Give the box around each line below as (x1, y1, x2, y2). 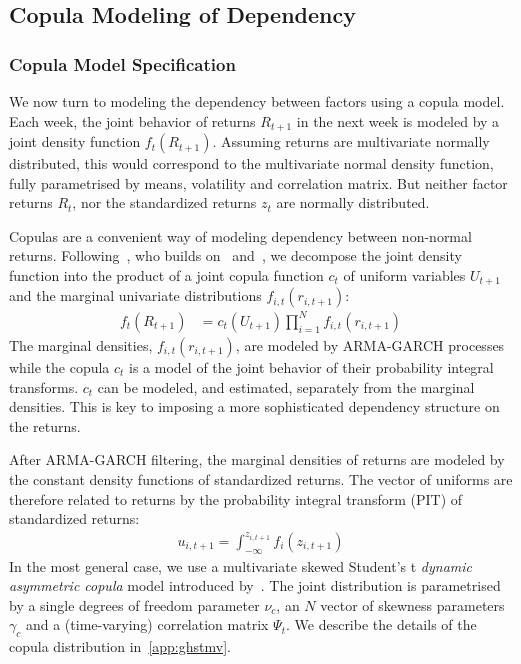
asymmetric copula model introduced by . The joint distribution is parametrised (9, 575, 501, 596)
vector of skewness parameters (320, 594, 505, 615)
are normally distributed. (276, 192, 430, 213)
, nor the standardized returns (72, 192, 257, 213)
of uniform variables (343, 265, 466, 286)
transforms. (9, 376, 79, 397)
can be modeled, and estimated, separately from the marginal (97, 376, 475, 397)
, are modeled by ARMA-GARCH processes (235, 335, 505, 355)
